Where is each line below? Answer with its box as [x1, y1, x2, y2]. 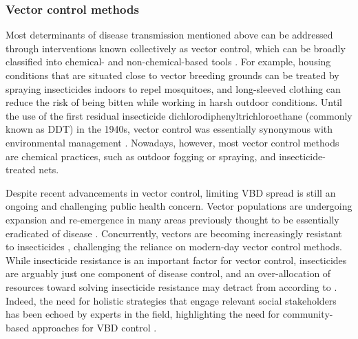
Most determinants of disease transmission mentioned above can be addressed [6, 28, 333, 42]
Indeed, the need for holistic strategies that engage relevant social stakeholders [6, 293, 337, 307]
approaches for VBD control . [32, 320, 157, 334]
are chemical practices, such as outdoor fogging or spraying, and [6, 149, 276, 163]
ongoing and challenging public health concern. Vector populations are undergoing [6, 199, 352, 213]
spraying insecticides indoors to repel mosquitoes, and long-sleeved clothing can [6, 81, 341, 96]
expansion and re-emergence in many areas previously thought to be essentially [6, 212, 339, 226]
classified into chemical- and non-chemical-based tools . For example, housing [6, 54, 331, 69]
